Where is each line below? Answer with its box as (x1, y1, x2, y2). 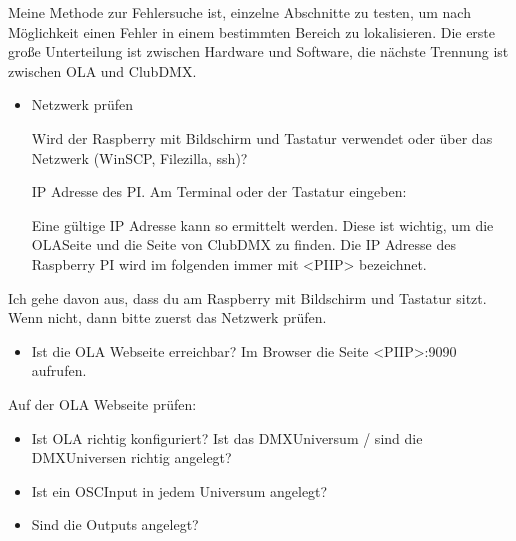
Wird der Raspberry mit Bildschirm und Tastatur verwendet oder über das (31, 127, 493, 148)
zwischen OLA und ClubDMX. (8, 60, 197, 81)
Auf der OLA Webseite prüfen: (8, 393, 197, 414)
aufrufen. (31, 360, 87, 381)
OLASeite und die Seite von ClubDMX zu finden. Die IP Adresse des (31, 234, 456, 255)
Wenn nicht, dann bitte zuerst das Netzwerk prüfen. (8, 307, 327, 328)
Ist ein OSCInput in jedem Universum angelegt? (31, 480, 328, 501)
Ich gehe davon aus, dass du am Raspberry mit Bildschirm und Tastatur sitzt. (8, 287, 487, 308)
